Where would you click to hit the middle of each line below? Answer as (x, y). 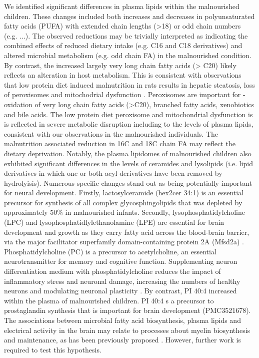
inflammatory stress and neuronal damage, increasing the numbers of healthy (122, 281)
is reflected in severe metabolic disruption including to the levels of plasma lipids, (129, 124)
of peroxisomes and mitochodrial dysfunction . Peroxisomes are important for (122, 94)
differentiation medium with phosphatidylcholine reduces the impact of (112, 271)
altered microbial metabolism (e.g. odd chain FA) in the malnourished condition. (128, 55)
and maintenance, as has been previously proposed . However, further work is (122, 340)
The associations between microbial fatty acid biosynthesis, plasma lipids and (122, 320)
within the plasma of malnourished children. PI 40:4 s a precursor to (109, 300)
